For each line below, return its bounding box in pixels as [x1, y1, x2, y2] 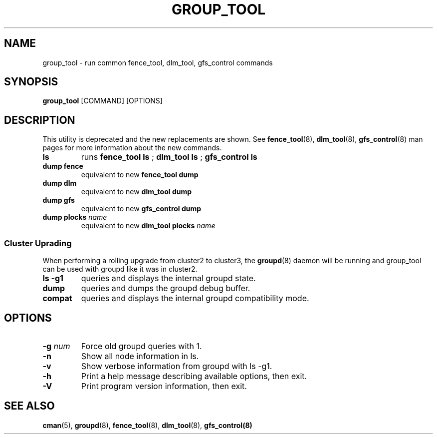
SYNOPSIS [4, 75, 58, 88]
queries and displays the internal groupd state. [81, 273, 256, 284]
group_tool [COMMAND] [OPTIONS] [42, 96, 163, 105]
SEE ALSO [4, 400, 55, 413]
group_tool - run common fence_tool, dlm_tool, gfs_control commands [42, 58, 273, 67]
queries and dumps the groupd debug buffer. [81, 283, 250, 294]
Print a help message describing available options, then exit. [81, 371, 307, 381]
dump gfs [42, 196, 75, 205]
